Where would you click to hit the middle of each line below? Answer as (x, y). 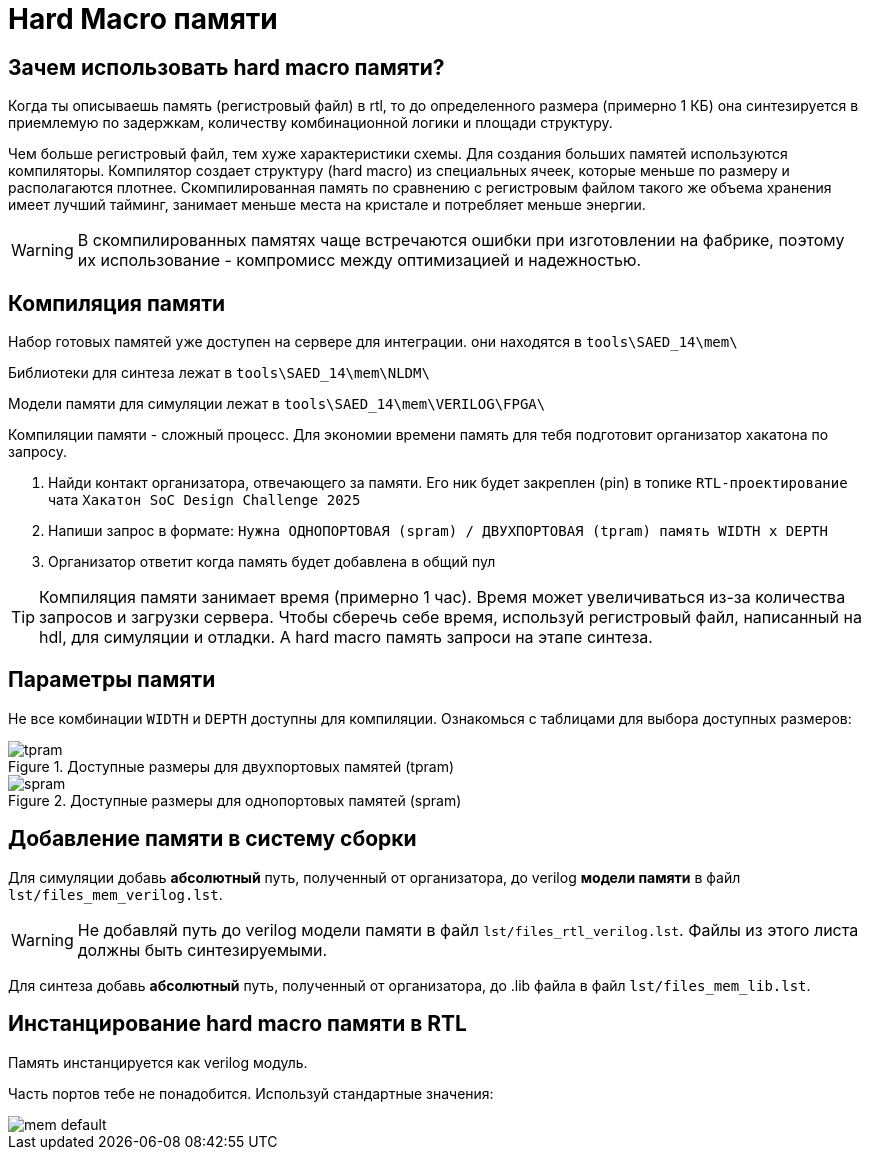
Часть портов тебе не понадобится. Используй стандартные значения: (251, 1093)
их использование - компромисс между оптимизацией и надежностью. (359, 260)
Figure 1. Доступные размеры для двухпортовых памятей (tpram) (231, 766)
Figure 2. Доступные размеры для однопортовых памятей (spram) (235, 800)
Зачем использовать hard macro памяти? (226, 67)
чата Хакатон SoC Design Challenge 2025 (204, 500)
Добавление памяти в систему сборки (212, 839)
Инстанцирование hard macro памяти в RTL (237, 1024)
